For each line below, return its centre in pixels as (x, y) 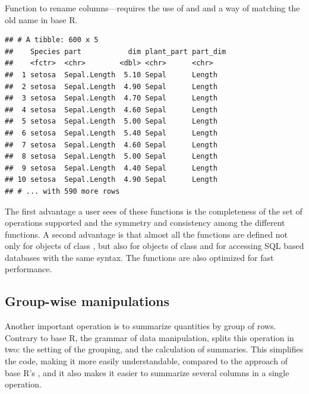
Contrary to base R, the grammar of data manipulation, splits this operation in (149, 337)
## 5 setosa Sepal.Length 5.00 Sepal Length (111, 122)
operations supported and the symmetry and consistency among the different (145, 223)
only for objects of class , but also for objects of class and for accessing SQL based (154, 246)
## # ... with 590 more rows (62, 191)
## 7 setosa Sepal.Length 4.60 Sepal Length (111, 145)
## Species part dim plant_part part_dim (116, 51)
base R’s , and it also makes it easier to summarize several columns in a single (147, 372)
